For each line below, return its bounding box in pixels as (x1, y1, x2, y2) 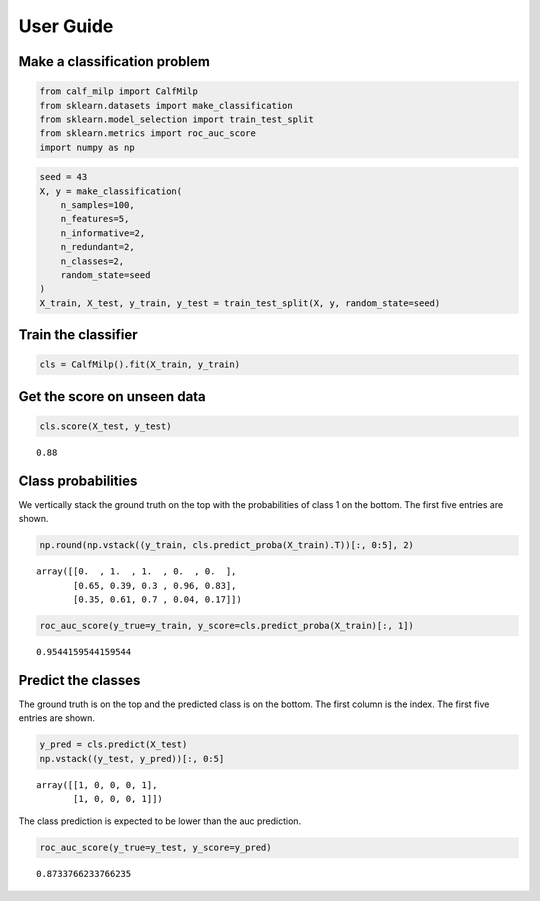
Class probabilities (18, 472, 138, 489)
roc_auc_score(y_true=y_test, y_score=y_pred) (39, 842, 272, 854)
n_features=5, (60, 213, 130, 225)
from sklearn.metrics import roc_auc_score (39, 128, 257, 139)
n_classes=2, (60, 255, 125, 267)
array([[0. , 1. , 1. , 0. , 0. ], (36, 566, 237, 577)
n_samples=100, (60, 200, 135, 211)
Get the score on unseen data (18, 388, 207, 405)
